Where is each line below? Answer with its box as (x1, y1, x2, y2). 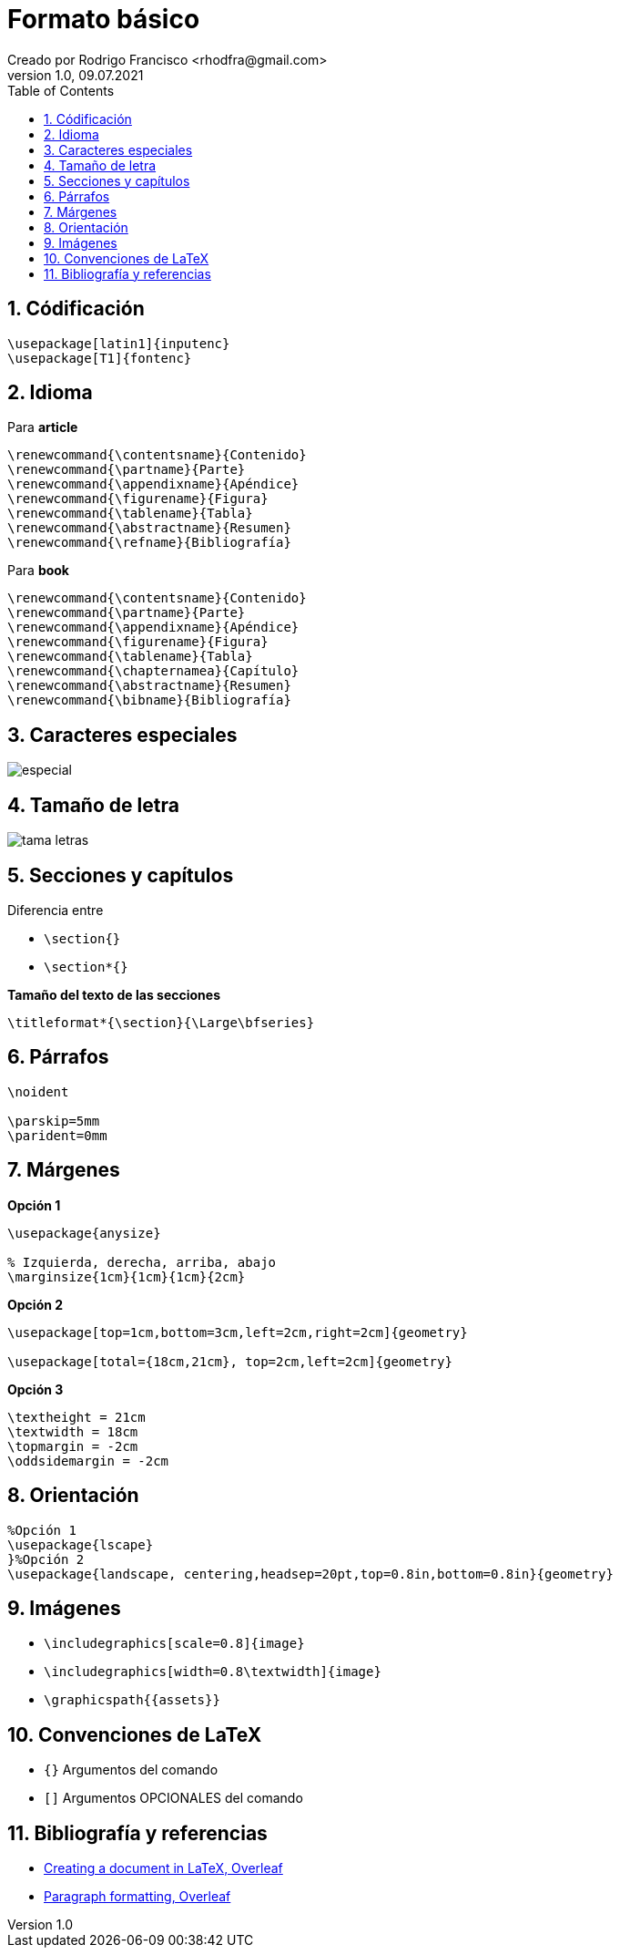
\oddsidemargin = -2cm (7, 1453, 169, 1468)
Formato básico (7, 4, 200, 35)
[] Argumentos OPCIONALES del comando (44, 1790, 303, 1806)
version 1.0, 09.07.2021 (7, 67, 144, 83)
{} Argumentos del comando (44, 1762, 219, 1778)
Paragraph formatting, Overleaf (44, 1888, 231, 1905)
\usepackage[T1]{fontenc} (7, 350, 192, 365)
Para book (7, 562, 69, 579)
